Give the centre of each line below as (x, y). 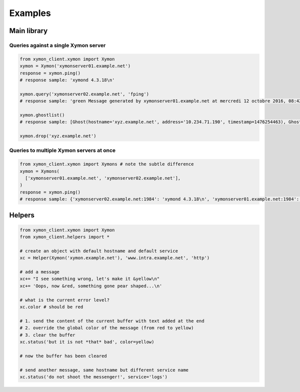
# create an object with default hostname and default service (99, 251)
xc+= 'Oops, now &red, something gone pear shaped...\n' (91, 286)
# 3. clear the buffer (47, 335)
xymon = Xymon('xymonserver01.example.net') (75, 66)
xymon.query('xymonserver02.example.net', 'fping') (84, 94)
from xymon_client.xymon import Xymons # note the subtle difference (107, 164)
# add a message (40, 272)
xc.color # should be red (51, 307)
